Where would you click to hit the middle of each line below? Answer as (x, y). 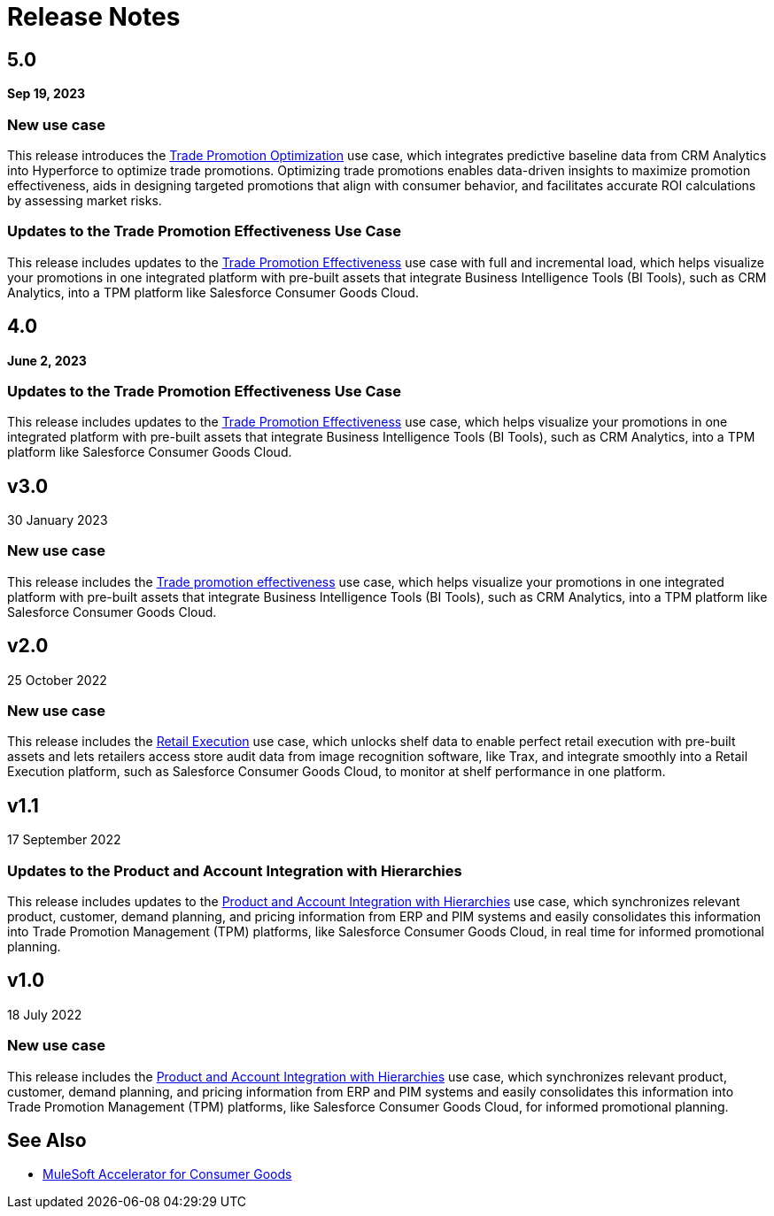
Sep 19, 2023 (46, 94)
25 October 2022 (57, 680)
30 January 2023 (58, 520)
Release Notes (94, 17)
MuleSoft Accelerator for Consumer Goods (167, 1174)
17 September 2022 (64, 840)
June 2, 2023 (47, 360)
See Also (47, 1141)
